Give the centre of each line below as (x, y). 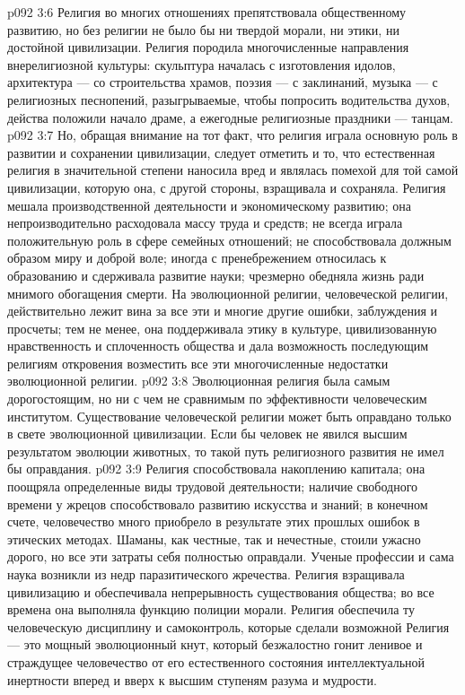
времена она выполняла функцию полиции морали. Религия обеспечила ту (211, 609)
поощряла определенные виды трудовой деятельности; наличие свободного (213, 486)
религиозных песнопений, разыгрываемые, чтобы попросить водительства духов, (229, 99)
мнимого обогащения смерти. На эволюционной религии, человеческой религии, (228, 293)
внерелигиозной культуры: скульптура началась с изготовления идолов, (202, 64)
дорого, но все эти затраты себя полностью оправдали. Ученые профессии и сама (231, 556)
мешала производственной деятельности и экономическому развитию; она (209, 205)
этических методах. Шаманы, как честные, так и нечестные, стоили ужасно (214, 539)
